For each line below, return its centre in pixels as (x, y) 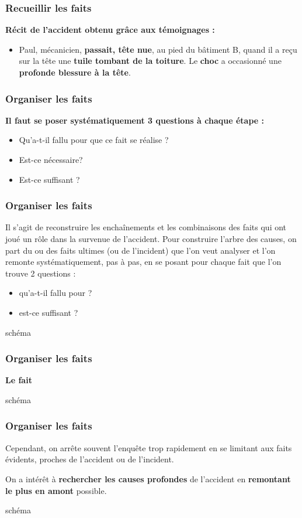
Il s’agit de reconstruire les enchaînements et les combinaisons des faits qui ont (146, 227)
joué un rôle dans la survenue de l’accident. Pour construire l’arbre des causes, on (151, 238)
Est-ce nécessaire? (51, 159)
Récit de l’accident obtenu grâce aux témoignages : (110, 30)
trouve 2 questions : (41, 273)
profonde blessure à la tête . (75, 72)
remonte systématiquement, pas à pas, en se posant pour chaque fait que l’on (143, 262)
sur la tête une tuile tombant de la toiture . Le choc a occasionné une (150, 61)
